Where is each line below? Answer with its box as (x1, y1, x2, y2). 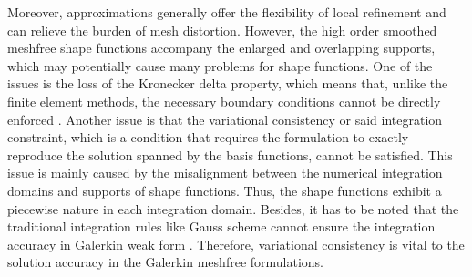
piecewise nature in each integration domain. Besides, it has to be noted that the (7, 199, 459, 218)
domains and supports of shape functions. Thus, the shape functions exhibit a (7, 180, 442, 200)
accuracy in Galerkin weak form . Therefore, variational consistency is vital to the (7, 234, 465, 253)
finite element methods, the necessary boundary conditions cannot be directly (7, 91, 441, 110)
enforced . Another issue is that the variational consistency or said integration (7, 109, 443, 128)
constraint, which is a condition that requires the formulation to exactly (7, 128, 409, 147)
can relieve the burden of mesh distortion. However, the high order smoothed (7, 20, 437, 39)
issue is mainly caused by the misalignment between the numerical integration (7, 163, 443, 182)
